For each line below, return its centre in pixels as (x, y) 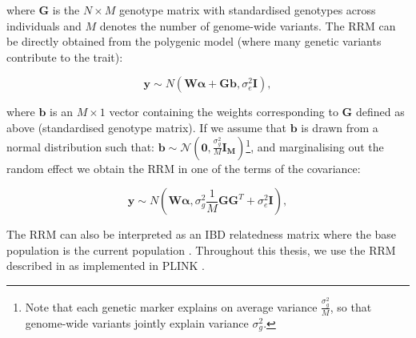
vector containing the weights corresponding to (224, 112)
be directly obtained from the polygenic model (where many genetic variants (194, 41)
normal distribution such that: (80, 146)
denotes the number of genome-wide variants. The (222, 25)
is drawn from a (340, 127)
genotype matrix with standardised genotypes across (248, 10)
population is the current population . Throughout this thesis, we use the (186, 249)
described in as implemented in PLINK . (106, 266)
